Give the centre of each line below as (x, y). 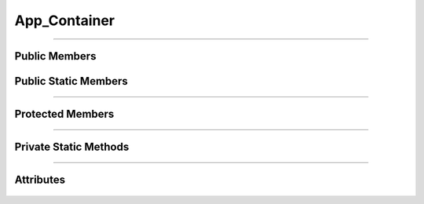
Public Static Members (71, 81)
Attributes (40, 180)
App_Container (65, 20)
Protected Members (64, 114)
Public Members (55, 56)
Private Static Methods (72, 147)
